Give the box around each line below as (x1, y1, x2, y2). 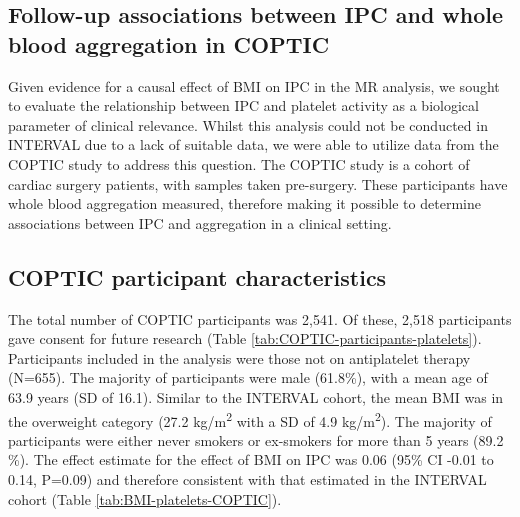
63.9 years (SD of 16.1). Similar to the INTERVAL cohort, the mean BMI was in (8, 386, 504, 407)
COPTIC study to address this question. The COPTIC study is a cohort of (8, 153, 470, 174)
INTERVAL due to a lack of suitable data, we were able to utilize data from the (8, 134, 499, 155)
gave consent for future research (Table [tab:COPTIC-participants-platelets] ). (8, 328, 482, 349)
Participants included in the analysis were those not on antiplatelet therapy (8, 347, 471, 368)
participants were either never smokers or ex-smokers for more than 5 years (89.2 (8, 429, 504, 450)
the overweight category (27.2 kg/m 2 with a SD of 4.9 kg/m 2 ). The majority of (8, 407, 492, 431)
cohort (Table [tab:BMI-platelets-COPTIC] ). (8, 488, 282, 509)
